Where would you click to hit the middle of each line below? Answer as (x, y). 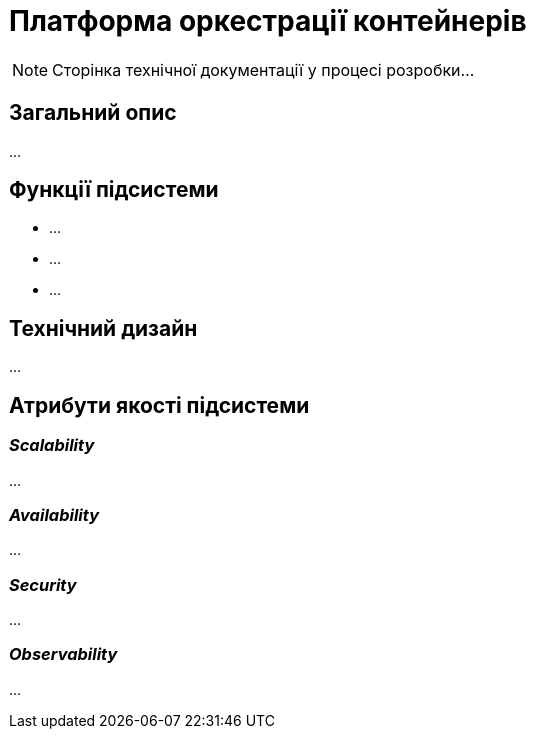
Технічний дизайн (103, 328)
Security (43, 584)
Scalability (52, 445)
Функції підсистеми (114, 190)
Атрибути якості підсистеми (159, 405)
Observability (63, 654)
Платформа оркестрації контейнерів (268, 21)
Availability (54, 514)
